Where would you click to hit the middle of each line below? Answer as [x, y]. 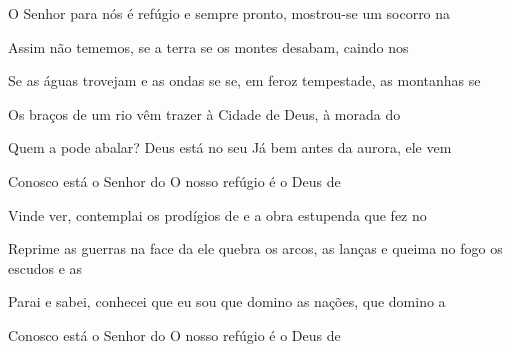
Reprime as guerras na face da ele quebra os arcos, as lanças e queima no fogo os [255, 248]
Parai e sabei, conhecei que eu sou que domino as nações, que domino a [227, 301]
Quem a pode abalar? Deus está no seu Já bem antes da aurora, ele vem [230, 147]
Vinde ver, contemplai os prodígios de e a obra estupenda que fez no [217, 214]
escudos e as [45, 267]
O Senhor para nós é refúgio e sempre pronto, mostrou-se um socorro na [229, 13]
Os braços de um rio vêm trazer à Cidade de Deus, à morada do [204, 113]
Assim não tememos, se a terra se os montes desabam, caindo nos [208, 46]
